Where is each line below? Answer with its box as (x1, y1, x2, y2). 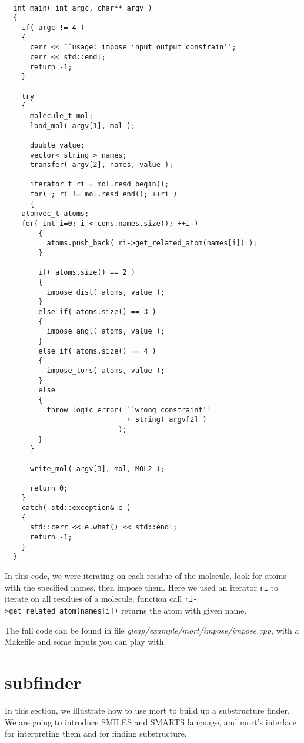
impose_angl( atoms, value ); (46, 327, 165, 336)
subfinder (5, 670, 82, 694)
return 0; (29, 484, 68, 492)
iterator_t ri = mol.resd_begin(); (29, 180, 169, 189)
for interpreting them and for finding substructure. (5, 727, 187, 739)
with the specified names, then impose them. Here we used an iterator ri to (5, 581, 279, 593)
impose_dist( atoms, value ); (46, 288, 165, 296)
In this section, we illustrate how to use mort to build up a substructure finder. (5, 704, 290, 716)
